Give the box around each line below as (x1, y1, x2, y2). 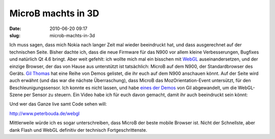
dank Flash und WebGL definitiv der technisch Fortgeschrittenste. (9, 127, 148, 133)
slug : (9, 32, 20, 38)
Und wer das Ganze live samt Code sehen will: (9, 101, 107, 107)
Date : (9, 25, 21, 32)
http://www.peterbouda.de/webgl (9, 110, 80, 117)
